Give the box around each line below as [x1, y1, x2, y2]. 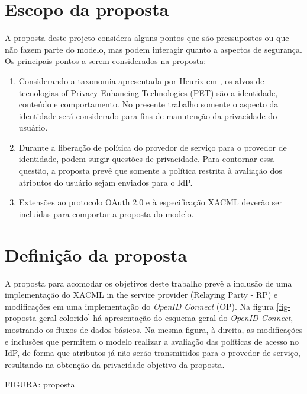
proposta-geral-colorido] [5, 312, 91, 324]
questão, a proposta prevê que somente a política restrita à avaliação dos [18, 164, 282, 177]
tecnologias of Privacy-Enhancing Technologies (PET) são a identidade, [18, 86, 278, 99]
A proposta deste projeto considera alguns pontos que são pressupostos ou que [5, 31, 289, 44]
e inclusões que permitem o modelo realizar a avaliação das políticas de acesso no [5, 335, 299, 347]
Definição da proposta [5, 242, 188, 266]
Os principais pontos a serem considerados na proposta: [5, 55, 206, 67]
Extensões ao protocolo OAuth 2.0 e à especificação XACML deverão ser [18, 196, 283, 208]
